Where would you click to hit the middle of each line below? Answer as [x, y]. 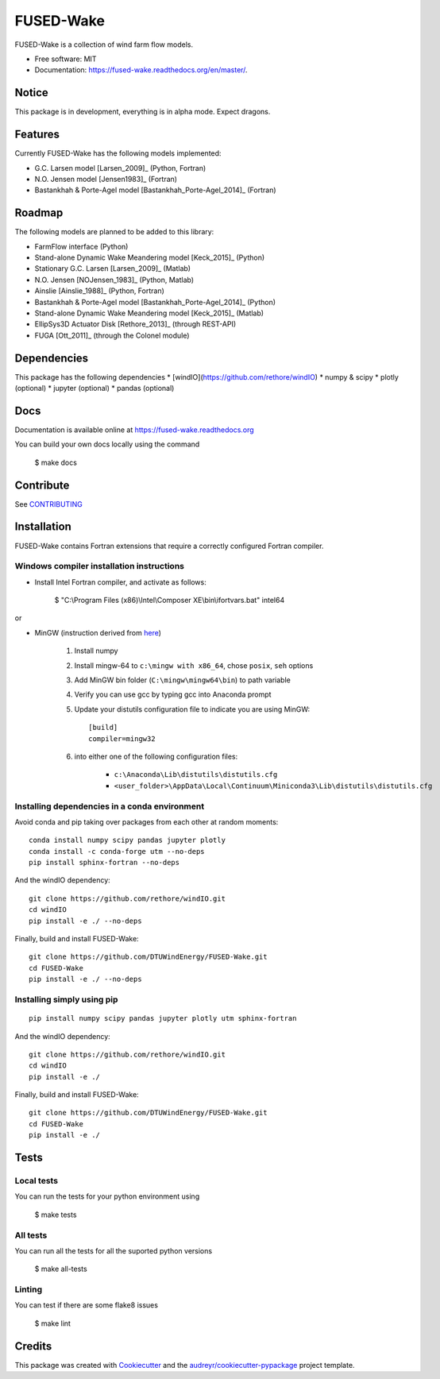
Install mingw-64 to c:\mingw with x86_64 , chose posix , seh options [194, 665]
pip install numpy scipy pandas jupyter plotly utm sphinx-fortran [163, 1018]
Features [37, 135]
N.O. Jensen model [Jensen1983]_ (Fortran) [106, 179]
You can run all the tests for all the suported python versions [114, 1250]
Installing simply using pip [66, 999]
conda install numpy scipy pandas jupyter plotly [127, 840]
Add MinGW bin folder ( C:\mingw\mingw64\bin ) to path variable [183, 680]
